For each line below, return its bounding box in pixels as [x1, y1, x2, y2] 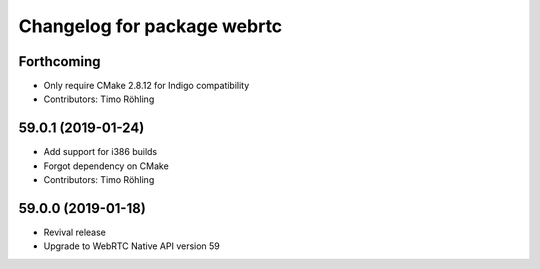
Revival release [43, 226, 107, 239]
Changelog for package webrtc [18, 15, 283, 37]
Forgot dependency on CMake [43, 160, 169, 172]
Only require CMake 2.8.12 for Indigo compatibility [43, 80, 250, 92]
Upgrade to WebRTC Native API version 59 [43, 240, 220, 252]
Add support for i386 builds [43, 146, 158, 158]
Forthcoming [18, 53, 101, 70]
